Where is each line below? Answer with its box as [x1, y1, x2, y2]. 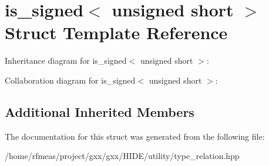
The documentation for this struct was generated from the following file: [5, 130, 265, 142]
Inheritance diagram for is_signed [5, 54, 127, 67]
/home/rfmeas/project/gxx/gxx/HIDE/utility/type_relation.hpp [5, 150, 240, 162]
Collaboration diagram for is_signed [5, 74, 136, 86]
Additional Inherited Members [5, 102, 194, 120]
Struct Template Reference [5, 20, 228, 44]
